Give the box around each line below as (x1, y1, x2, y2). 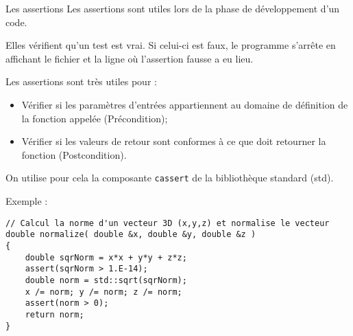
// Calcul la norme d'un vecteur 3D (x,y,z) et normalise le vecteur (5, 218, 330, 228)
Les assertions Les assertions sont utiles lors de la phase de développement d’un (5, 1, 340, 15)
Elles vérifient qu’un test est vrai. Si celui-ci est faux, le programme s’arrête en (5, 38, 336, 52)
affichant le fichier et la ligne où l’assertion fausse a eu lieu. (5, 51, 254, 65)
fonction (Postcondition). (21, 147, 127, 161)
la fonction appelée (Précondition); (21, 111, 168, 125)
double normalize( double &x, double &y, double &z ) (5, 229, 256, 240)
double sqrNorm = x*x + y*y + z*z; (25, 252, 187, 262)
